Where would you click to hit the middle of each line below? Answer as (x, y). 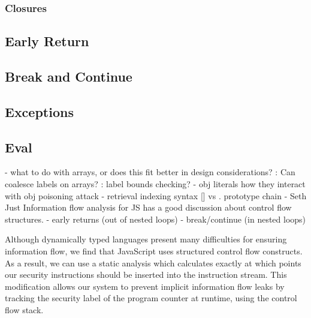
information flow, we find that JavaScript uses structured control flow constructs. (154, 250)
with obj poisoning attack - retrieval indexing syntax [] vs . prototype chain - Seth (156, 195)
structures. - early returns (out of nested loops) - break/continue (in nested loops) (155, 219)
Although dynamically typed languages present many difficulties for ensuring (146, 239)
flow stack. (24, 309)
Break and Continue (69, 76)
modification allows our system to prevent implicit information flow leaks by (145, 286)
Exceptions (39, 111)
